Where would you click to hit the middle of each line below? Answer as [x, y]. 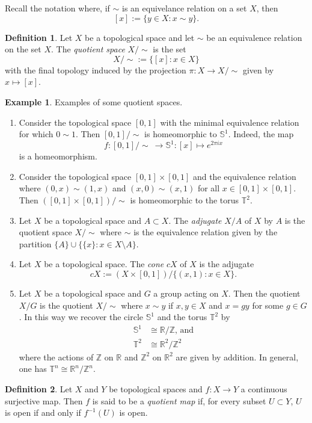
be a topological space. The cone [104, 264]
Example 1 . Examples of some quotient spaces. [94, 101]
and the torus [182, 317]
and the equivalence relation [244, 176]
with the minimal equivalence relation [230, 122]
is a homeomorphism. [58, 156]
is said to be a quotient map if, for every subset [179, 400]
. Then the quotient [264, 293]
